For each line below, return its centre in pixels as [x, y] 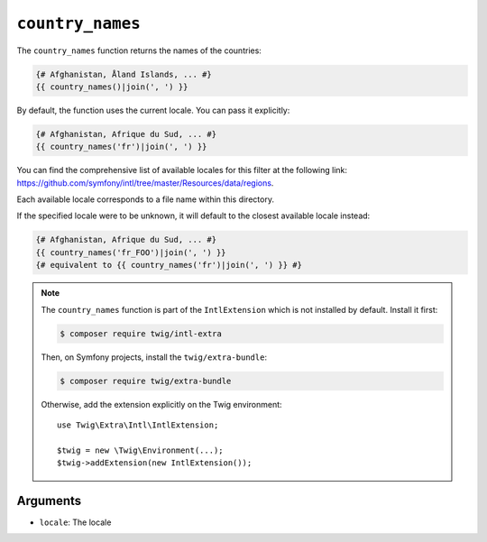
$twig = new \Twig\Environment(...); [141, 450]
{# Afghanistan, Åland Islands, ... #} [124, 74]
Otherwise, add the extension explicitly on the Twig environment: [162, 404]
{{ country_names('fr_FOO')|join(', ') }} [131, 252]
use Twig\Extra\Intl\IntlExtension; [138, 425]
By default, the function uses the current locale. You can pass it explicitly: [153, 110]
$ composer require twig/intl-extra [141, 333]
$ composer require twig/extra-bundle [146, 381]
